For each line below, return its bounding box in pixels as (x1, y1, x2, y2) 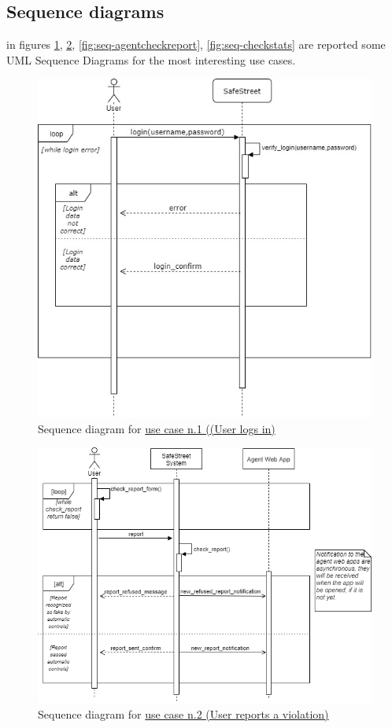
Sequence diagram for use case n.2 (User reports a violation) (38, 705, 329, 722)
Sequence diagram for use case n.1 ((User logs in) (38, 420, 276, 436)
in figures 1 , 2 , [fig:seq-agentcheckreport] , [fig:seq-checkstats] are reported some (6, 36, 386, 53)
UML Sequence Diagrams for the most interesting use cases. (6, 51, 296, 68)
